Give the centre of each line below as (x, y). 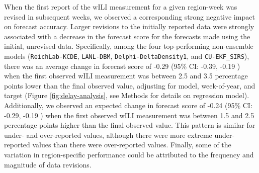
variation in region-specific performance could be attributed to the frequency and (129, 154)
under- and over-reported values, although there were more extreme (108, 135)
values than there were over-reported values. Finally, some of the (132, 145)
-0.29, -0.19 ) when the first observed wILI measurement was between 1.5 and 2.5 (129, 115)
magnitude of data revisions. (48, 164)
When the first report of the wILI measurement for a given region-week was (121, 7)
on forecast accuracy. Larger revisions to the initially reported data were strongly (129, 26)
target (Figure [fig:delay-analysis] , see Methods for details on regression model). (127, 95)
